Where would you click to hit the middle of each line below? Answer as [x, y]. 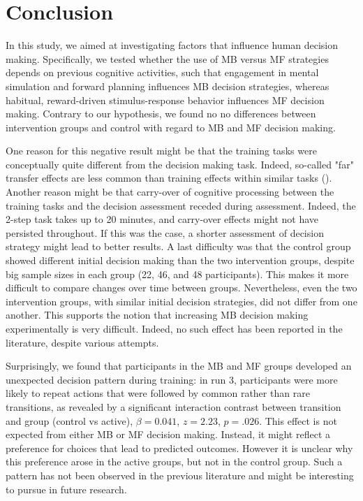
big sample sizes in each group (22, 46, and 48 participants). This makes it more [177, 274]
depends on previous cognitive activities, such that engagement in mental [162, 72]
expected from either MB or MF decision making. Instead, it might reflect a [168, 434]
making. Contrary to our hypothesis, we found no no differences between [161, 114]
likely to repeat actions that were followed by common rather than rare [158, 393]
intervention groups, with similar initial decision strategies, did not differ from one [181, 301]
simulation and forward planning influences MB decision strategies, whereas [168, 86]
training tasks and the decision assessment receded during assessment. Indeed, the [181, 205]
